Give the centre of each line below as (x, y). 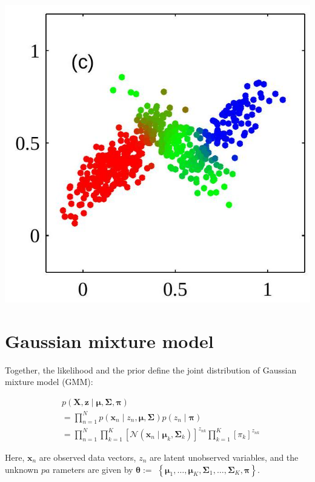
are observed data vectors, (88, 457)
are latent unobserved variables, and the (224, 457)
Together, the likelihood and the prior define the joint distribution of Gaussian (151, 370)
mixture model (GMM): (49, 382)
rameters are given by (93, 469)
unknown (22, 469)
